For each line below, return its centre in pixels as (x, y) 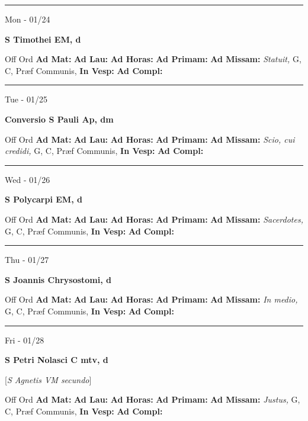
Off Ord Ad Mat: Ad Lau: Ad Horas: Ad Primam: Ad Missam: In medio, (151, 299)
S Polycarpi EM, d (44, 199)
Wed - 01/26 (28, 179)
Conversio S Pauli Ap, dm (59, 119)
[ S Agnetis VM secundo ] (48, 379)
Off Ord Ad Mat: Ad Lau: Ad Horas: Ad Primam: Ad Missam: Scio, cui (150, 139)
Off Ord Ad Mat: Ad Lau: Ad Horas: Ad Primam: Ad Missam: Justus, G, (153, 399)
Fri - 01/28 (25, 340)
